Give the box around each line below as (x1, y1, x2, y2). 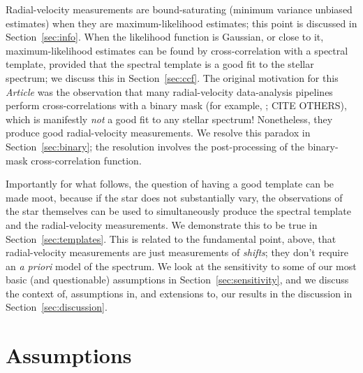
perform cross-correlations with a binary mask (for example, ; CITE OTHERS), (6, 98, 347, 113)
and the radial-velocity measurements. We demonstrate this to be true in (6, 217, 318, 232)
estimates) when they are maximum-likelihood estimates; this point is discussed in (6, 15, 357, 30)
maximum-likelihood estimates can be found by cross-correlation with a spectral (6, 43, 348, 57)
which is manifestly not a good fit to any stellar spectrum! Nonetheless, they (6, 111, 333, 126)
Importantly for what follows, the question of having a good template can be (6, 176, 334, 191)
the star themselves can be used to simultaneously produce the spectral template (6, 204, 351, 218)
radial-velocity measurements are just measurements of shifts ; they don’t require (6, 245, 348, 260)
